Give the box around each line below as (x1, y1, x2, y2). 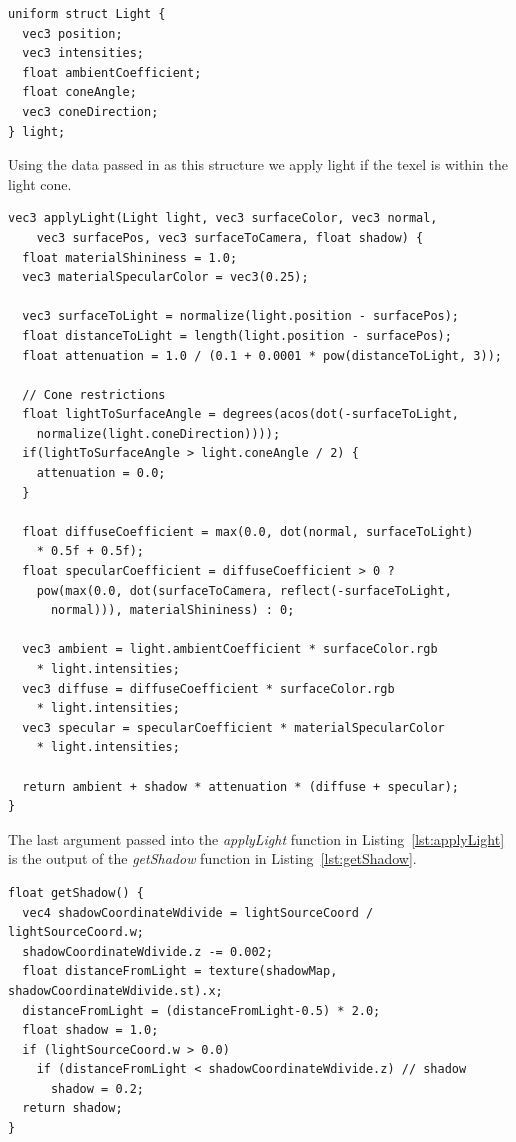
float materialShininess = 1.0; (22, 250, 238, 265)
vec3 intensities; (22, 46, 145, 61)
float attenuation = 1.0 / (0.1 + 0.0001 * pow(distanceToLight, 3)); (22, 348, 502, 363)
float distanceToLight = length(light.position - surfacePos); (22, 328, 452, 343)
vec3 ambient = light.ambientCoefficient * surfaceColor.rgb (22, 642, 438, 657)
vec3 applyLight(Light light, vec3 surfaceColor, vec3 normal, (8, 211, 438, 226)
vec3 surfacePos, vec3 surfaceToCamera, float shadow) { (36, 230, 424, 245)
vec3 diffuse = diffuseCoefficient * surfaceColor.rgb (22, 681, 395, 696)
